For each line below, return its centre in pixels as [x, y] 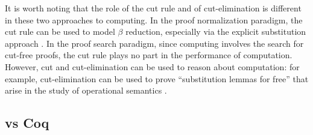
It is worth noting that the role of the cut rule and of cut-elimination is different [153, 8]
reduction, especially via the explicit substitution [216, 31]
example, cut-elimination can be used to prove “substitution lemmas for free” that [157, 78]
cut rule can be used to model [60, 31]
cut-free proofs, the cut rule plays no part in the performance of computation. [149, 55]
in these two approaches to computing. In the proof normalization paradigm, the [154, 19]
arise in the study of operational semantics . [86, 90]
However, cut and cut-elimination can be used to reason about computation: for [152, 66]
